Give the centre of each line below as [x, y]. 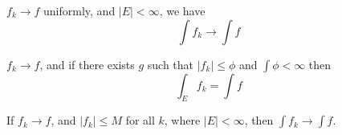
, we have [182, 10]
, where [182, 120]
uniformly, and [79, 10]
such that [171, 64]
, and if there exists [87, 64]
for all [140, 120]
